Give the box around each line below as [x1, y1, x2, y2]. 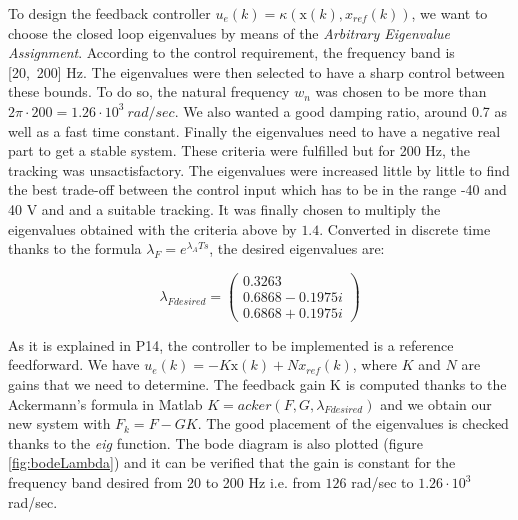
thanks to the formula [8, 238, 142, 259]
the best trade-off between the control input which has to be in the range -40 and [8, 179, 507, 200]
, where [352, 354, 398, 375]
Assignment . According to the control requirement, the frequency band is [8, 42, 455, 63]
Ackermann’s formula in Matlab [8, 393, 203, 414]
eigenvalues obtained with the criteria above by [8, 218, 297, 239]
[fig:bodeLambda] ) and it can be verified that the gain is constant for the [8, 452, 456, 473]
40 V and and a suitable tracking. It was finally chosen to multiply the [8, 198, 441, 219]
